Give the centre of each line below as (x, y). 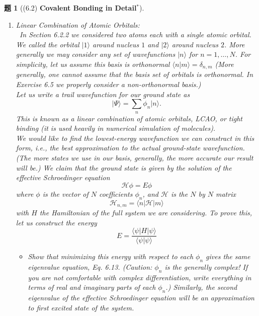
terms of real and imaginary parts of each (92, 287)
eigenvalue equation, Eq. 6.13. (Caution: (90, 267)
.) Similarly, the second (201, 287)
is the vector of (65, 193)
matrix (226, 193)
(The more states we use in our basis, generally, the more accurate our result (135, 157)
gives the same (228, 256)
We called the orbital (48, 44)
